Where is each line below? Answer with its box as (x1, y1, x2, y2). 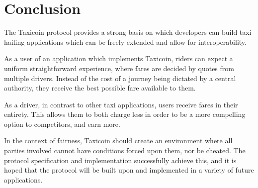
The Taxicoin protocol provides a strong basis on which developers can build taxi (4, 27, 252, 37)
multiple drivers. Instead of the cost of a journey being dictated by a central (4, 73, 236, 83)
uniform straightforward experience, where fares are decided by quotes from (4, 63, 234, 73)
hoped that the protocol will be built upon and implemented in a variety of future (4, 165, 254, 175)
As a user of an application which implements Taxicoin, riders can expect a (4, 53, 233, 64)
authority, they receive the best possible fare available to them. (4, 83, 196, 93)
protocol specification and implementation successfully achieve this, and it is (4, 155, 237, 165)
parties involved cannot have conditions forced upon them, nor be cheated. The (4, 145, 246, 156)
